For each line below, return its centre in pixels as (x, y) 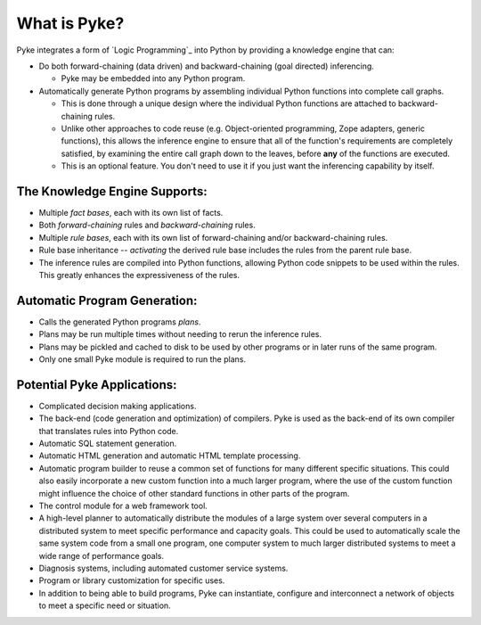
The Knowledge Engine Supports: (112, 191)
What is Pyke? (70, 23)
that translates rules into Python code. (109, 431)
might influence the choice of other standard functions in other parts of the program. (194, 493)
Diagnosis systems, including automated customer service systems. (163, 568)
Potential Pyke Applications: (97, 385)
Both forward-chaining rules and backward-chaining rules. (147, 225)
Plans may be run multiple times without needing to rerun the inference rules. (180, 334)
